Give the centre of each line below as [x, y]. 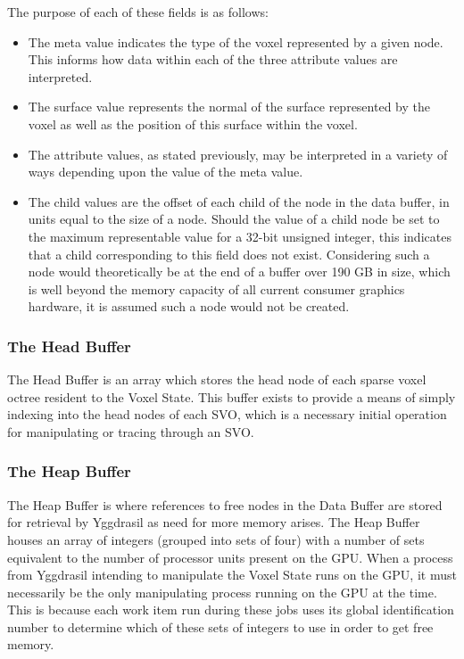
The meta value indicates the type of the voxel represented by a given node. [236, 41]
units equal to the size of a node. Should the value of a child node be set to [234, 219]
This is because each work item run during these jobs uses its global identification [231, 610]
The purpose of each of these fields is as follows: [138, 12]
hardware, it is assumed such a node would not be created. [189, 306]
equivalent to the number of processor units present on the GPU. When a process [230, 557]
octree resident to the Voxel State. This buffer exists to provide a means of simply [232, 396]
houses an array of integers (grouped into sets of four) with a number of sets [216, 539]
